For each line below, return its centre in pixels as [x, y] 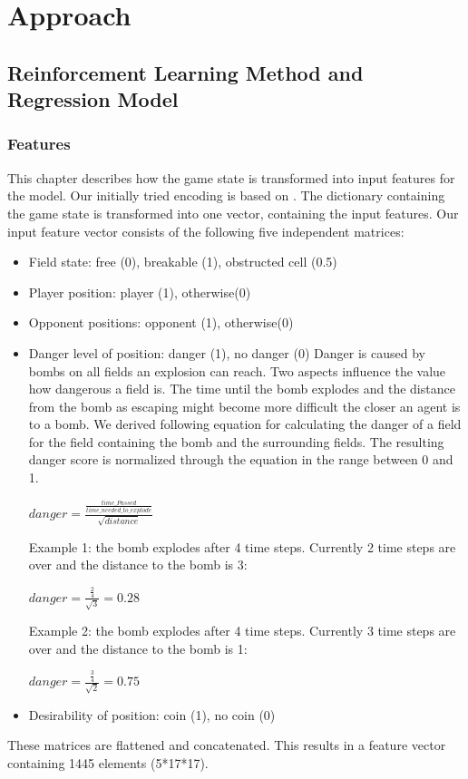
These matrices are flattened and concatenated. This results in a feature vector [227, 745]
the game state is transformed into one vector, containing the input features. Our [233, 213]
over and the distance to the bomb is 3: [138, 565]
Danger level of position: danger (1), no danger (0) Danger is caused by [227, 352]
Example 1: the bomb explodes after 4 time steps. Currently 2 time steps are [242, 546]
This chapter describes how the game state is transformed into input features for [231, 177]
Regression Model [93, 99]
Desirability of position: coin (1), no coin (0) [152, 714]
